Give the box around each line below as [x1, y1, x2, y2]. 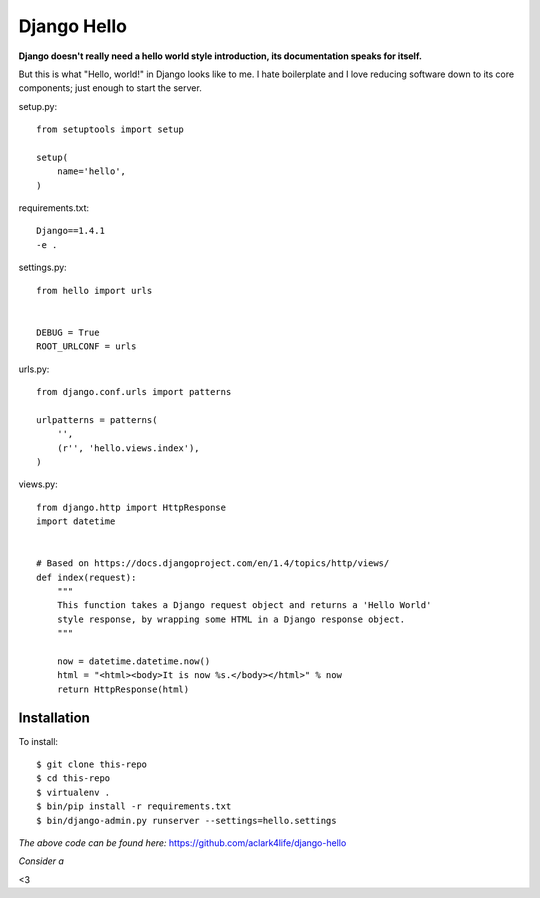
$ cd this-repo [36, 773, 111, 784]
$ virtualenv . [36, 786, 111, 798]
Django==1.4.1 [36, 225, 105, 237]
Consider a [18, 855, 65, 867]
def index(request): [36, 571, 137, 583]
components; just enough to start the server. [18, 82, 202, 94]
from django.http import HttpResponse [36, 501, 227, 513]
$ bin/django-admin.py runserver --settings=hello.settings [36, 815, 337, 826]
